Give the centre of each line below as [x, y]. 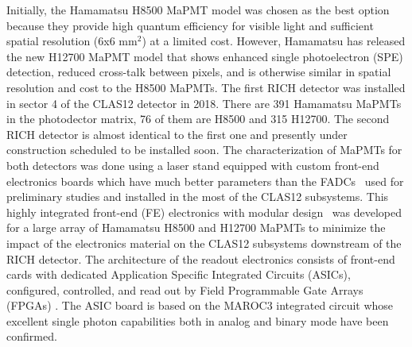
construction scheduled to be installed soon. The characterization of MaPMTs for [204, 150]
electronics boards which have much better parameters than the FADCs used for [205, 181]
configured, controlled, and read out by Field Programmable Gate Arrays [185, 289]
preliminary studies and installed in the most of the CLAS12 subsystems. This [198, 197]
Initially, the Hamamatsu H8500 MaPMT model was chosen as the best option [198, 10]
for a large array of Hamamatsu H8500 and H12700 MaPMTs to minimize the [196, 227]
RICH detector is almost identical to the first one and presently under [177, 134]
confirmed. [32, 336]
